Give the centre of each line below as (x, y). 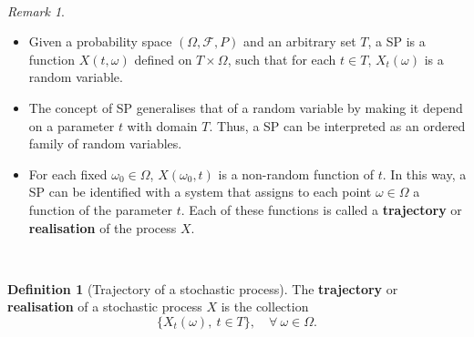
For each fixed (68, 174)
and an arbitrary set (300, 41)
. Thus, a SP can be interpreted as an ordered (337, 125)
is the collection (265, 306)
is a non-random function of (296, 174)
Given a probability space (100, 41)
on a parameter (72, 125)
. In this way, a (424, 174)
